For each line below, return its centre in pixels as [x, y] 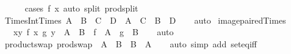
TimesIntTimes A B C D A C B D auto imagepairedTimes [145, 20]
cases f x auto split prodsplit [81, 8]
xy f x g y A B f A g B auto [93, 32]
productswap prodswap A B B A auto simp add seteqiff [131, 43]
